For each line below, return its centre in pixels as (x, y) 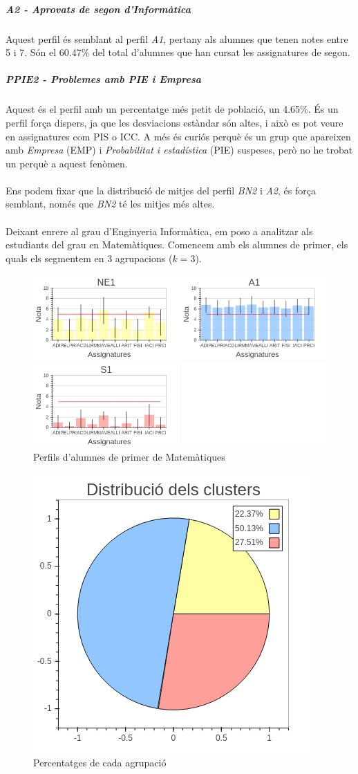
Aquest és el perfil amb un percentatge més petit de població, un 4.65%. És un (172, 109)
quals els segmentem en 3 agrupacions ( (89, 258)
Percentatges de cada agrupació (100, 762)
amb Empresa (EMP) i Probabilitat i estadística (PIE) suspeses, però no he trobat (179, 150)
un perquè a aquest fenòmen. (67, 163)
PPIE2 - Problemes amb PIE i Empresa (104, 79)
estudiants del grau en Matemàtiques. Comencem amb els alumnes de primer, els (177, 245)
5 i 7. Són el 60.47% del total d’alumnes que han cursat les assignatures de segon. (178, 52)
